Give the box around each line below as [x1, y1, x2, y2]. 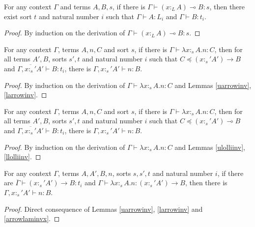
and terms [60, 1, 91, 11]
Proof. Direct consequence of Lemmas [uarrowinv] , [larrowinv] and [4, 203, 203, 214]
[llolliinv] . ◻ [4, 151, 41, 162]
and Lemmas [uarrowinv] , [174, 80, 252, 90]
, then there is [185, 177, 227, 188]
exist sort [4, 11, 32, 21]
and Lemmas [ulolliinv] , [174, 142, 245, 152]
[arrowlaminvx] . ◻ [4, 213, 60, 224]
